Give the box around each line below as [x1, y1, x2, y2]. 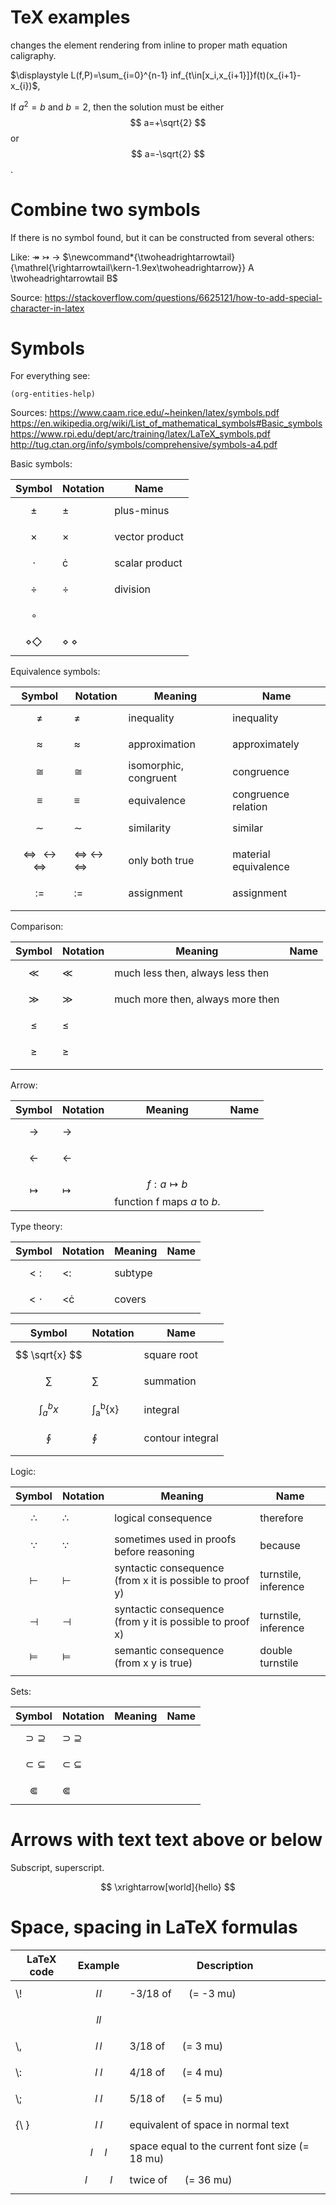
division [114, 582, 152, 596]
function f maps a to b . [114, 1195, 221, 1209]
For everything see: [10, 370, 91, 382]
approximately [232, 737, 300, 751]
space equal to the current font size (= [129, 2139, 310, 2153]
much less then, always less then [114, 966, 270, 980]
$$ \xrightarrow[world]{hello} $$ [100, 1881, 236, 1893]
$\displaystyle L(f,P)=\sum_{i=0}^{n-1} [10, 69, 169, 81]
